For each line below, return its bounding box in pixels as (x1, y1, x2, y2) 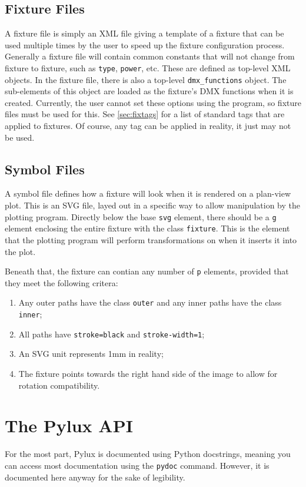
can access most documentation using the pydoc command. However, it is (5, 459, 270, 471)
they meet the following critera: (5, 276, 118, 289)
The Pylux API (5, 413, 133, 438)
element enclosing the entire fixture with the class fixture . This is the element (5, 222, 290, 234)
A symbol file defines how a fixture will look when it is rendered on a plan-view (5, 187, 291, 200)
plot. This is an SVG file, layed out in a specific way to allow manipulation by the (5, 199, 300, 211)
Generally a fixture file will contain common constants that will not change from (5, 50, 295, 62)
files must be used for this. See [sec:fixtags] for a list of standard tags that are (5, 108, 285, 120)
